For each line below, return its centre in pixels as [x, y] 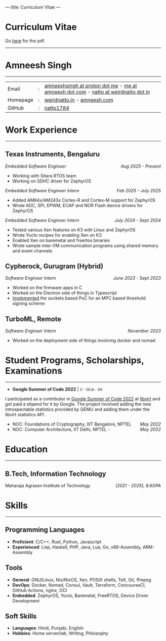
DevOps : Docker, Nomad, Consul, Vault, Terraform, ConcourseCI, [79, 585]
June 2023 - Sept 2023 [137, 278]
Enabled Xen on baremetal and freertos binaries [61, 240]
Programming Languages [45, 530]
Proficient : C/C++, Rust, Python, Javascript [57, 542]
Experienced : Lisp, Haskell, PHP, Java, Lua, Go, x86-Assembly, [77, 547]
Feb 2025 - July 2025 [139, 190]
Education [26, 449]
